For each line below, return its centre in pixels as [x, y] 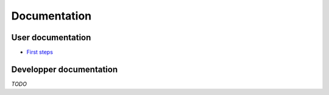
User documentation [51, 37]
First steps [40, 52]
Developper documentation [65, 69]
